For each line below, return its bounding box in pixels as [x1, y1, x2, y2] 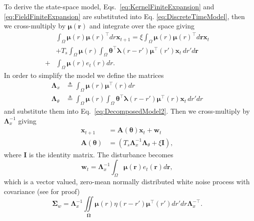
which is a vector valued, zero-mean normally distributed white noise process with [4, 176, 250, 187]
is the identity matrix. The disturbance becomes [29, 149, 173, 159]
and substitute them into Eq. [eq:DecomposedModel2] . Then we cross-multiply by [4, 106, 250, 116]
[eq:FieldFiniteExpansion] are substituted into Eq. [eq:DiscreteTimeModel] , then [4, 11, 245, 21]
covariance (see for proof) [4, 186, 80, 196]
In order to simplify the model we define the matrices [4, 70, 164, 80]
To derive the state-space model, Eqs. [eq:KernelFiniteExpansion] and [4, 1, 214, 11]
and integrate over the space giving [89, 21, 195, 31]
